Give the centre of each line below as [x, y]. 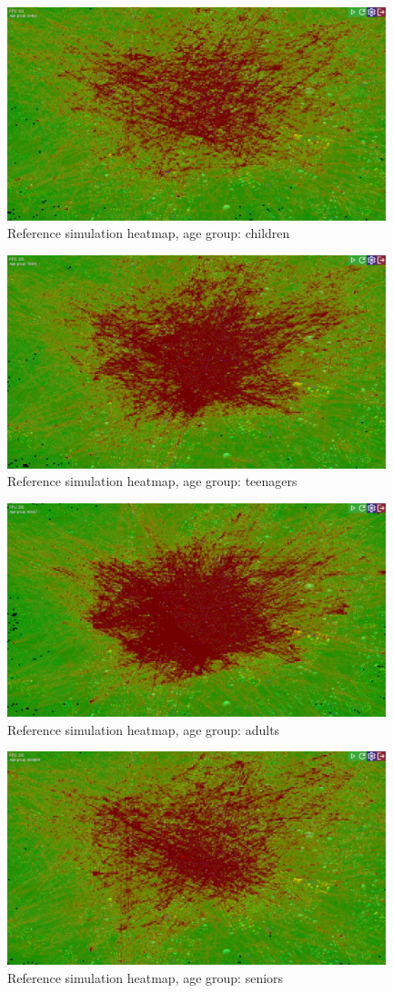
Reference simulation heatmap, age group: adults [144, 729]
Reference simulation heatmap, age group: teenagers [152, 481]
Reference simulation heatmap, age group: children [149, 233]
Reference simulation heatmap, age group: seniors [146, 977]
